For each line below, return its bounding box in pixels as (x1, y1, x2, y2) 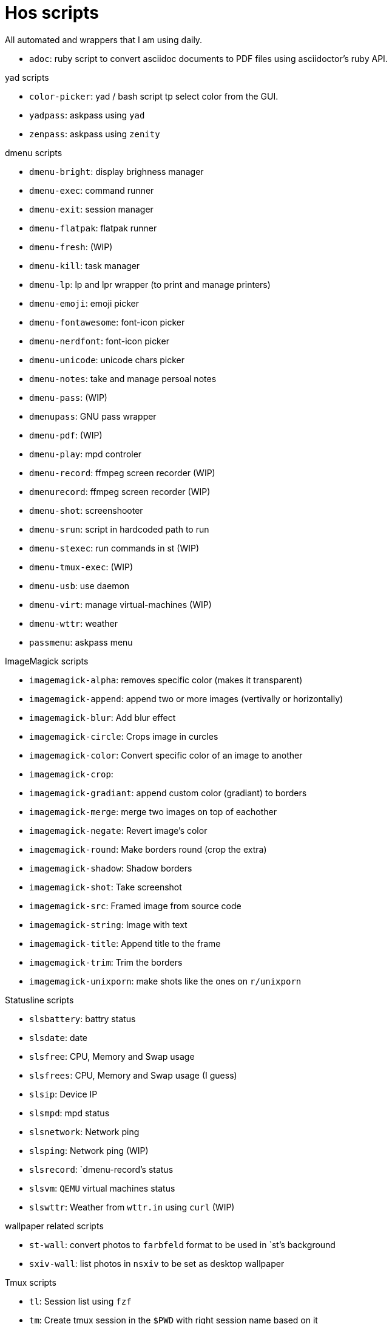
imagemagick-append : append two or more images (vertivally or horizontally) (29, 693, 343, 704)
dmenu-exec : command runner (29, 185, 154, 196)
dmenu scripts (5, 147, 63, 158)
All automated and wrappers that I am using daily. (5, 34, 203, 45)
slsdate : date (29, 1032, 88, 1043)
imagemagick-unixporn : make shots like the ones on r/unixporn (29, 975, 302, 986)
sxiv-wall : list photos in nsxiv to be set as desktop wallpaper (29, 1258, 285, 1269)
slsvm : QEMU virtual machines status (29, 1182, 175, 1193)
